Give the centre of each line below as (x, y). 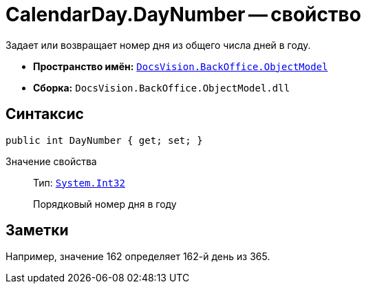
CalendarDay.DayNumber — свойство (183, 14)
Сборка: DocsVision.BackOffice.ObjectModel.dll (162, 87)
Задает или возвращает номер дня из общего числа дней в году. (158, 45)
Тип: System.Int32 (79, 182)
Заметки (37, 231)
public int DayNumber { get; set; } (104, 140)
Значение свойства (51, 161)
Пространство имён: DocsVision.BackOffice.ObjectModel (181, 66)
